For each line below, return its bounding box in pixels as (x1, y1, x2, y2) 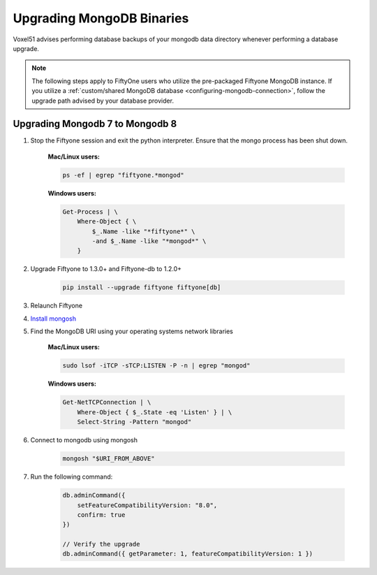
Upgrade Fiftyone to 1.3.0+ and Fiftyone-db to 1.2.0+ (30, 265, 182, 273)
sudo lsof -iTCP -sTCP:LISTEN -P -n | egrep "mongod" (62, 362, 251, 370)
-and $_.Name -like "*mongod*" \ (91, 237, 207, 245)
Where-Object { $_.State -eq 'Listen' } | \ (77, 408, 232, 416)
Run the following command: (30, 472, 113, 481)
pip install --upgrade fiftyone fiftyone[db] (62, 284, 221, 291)
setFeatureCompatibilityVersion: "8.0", (77, 501, 218, 509)
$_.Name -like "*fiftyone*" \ (91, 227, 195, 235)
